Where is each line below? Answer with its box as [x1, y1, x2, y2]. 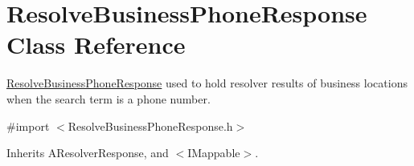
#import [6, 117, 50, 134]
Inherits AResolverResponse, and [6, 144, 169, 161]
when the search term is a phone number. [6, 90, 211, 107]
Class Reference [6, 28, 186, 61]
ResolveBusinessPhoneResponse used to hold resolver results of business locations [6, 75, 408, 91]
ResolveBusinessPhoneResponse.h [68, 117, 233, 134]
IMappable [187, 144, 240, 161]
